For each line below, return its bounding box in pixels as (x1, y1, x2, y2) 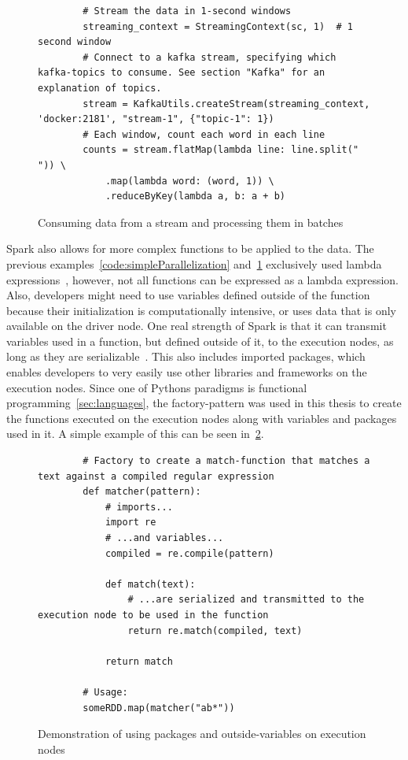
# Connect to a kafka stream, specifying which (83, 51, 336, 63)
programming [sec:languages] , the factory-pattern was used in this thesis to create (6, 395, 402, 411)
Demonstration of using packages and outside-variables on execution (38, 725, 366, 742)
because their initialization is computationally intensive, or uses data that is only (6, 302, 397, 318)
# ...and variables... (105, 532, 224, 543)
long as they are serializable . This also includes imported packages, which (6, 348, 366, 365)
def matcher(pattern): (83, 486, 201, 498)
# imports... (105, 501, 173, 513)
